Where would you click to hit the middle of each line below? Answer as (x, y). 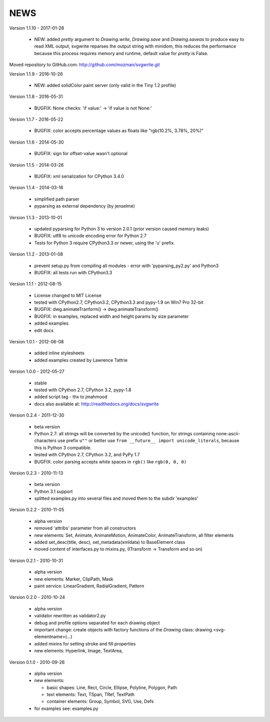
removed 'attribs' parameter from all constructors (85, 528)
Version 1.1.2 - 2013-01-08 (36, 254)
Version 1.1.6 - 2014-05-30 (37, 142)
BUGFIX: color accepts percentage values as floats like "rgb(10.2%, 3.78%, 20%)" (119, 131)
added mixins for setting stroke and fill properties (85, 643)
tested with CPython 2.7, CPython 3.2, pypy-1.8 (83, 390)
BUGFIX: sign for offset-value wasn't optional (81, 154)
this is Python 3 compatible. (63, 447)
